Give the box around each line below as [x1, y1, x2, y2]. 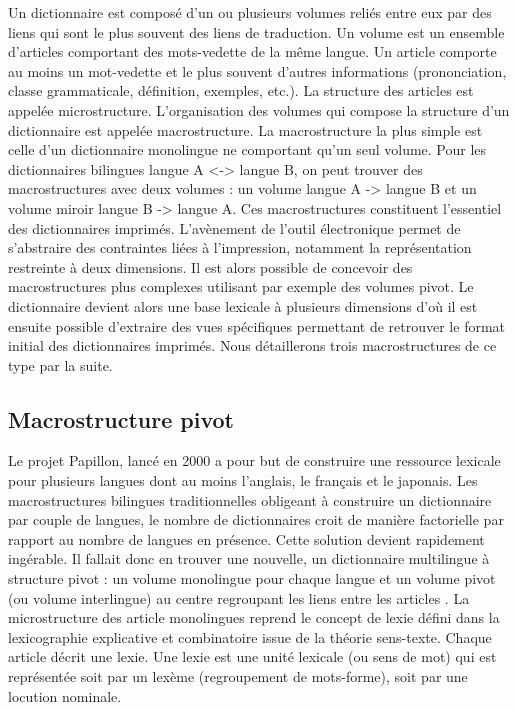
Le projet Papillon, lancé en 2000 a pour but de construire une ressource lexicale [8, 450, 501, 471]
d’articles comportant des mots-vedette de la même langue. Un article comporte [8, 41, 497, 62]
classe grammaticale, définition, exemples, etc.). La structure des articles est [8, 80, 474, 101]
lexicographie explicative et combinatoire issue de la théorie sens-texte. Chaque [8, 626, 492, 647]
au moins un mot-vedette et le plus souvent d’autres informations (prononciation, [8, 60, 507, 81]
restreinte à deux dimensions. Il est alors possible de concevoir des [8, 256, 413, 277]
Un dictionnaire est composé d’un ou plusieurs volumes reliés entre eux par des [8, 2, 492, 22]
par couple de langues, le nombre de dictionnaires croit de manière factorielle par [8, 509, 504, 530]
